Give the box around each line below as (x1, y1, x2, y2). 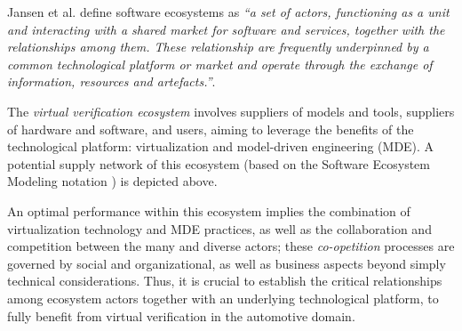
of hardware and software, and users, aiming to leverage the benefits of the (7, 119, 414, 138)
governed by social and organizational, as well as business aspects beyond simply (7, 254, 446, 272)
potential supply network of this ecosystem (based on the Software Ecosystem (7, 154, 430, 173)
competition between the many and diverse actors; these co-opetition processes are (7, 237, 455, 255)
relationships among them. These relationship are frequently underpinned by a (7, 37, 429, 56)
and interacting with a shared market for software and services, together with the (7, 20, 445, 38)
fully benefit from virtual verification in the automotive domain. (7, 306, 355, 325)
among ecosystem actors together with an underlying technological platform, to (7, 288, 439, 307)
